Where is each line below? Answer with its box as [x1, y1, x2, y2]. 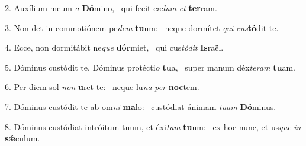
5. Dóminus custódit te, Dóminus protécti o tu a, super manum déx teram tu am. [5, 61, 295, 73]
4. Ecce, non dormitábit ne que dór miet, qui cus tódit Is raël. [5, 41, 224, 54]
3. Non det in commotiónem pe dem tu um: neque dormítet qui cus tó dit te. [5, 21, 279, 34]
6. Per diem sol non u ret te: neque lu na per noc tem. [5, 81, 199, 93]
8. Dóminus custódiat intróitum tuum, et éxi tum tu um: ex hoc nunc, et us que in [5, 120, 301, 132]
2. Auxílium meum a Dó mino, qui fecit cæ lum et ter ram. [5, 2, 217, 14]
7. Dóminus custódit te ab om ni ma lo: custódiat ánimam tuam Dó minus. [5, 100, 276, 112]
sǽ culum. [5, 132, 40, 144]
